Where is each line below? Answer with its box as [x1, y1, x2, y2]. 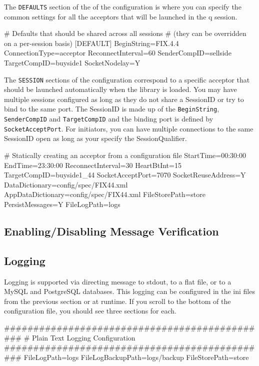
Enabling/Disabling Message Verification [4, 223, 219, 238]
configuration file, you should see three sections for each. [4, 305, 176, 316]
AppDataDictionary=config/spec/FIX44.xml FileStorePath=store [4, 189, 206, 199]
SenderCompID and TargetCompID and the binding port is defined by [4, 113, 213, 124]
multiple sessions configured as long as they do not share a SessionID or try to [4, 93, 244, 104]
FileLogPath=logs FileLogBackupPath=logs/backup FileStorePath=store [23, 351, 249, 362]
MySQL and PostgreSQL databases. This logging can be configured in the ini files [4, 286, 255, 296]
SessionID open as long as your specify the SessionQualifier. [4, 133, 187, 143]
